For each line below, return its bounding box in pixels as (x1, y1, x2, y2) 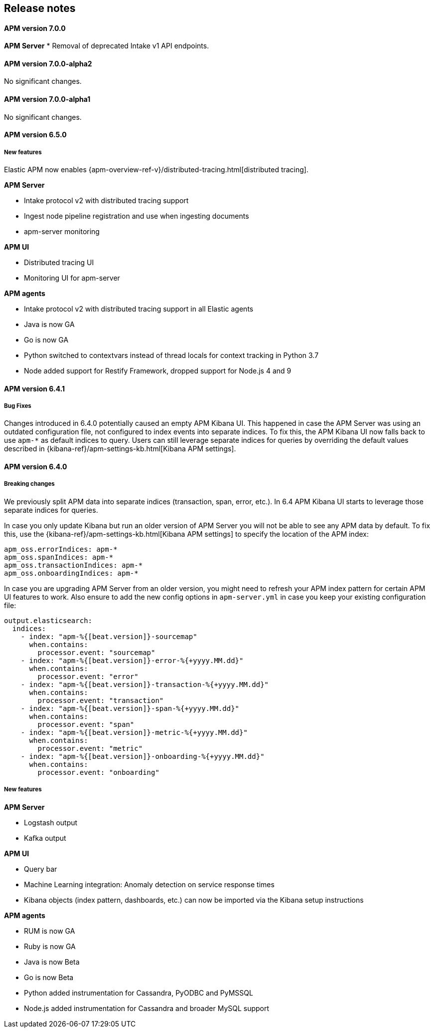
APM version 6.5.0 (4, 130, 67, 139)
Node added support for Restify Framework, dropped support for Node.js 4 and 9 (24, 366, 291, 375)
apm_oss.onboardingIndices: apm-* (4, 569, 139, 577)
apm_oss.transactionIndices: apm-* (4, 561, 143, 569)
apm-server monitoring (24, 227, 100, 236)
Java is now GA (24, 320, 75, 329)
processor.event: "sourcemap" (37, 648, 155, 657)
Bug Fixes (4, 402, 31, 410)
